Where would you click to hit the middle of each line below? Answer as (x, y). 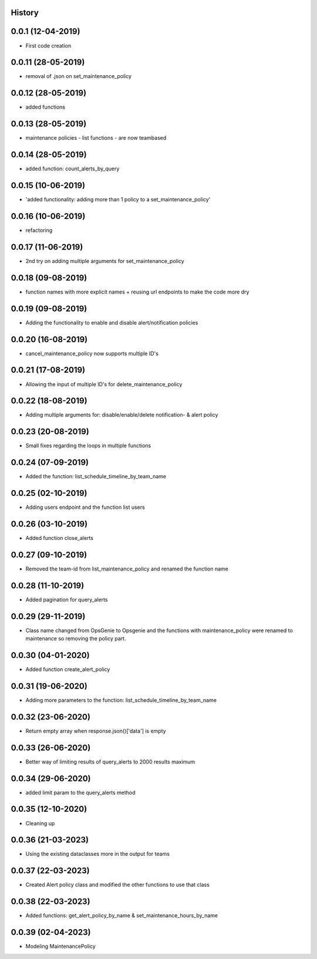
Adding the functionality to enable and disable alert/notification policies (112, 322)
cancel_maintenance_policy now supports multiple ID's (92, 353)
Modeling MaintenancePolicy (61, 946)
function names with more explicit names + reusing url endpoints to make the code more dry (137, 292)
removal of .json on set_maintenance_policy (79, 76)
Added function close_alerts (60, 538)
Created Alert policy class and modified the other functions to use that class (117, 885)
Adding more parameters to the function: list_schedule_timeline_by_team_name (121, 700)
